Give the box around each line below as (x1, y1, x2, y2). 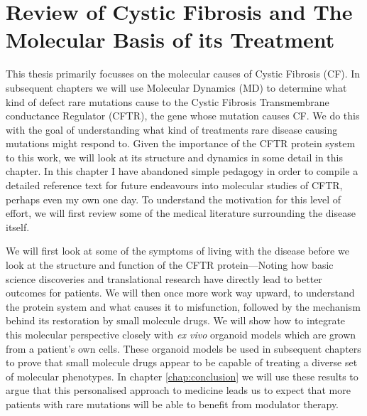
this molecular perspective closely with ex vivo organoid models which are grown (6, 327, 356, 341)
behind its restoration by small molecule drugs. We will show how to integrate (6, 313, 346, 328)
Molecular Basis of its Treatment (6, 25, 335, 54)
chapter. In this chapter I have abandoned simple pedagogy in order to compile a (6, 164, 358, 178)
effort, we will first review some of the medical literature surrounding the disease (6, 206, 356, 220)
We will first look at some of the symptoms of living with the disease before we (6, 243, 349, 258)
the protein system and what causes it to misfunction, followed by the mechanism (6, 299, 361, 314)
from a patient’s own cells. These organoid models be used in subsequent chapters (6, 341, 361, 356)
